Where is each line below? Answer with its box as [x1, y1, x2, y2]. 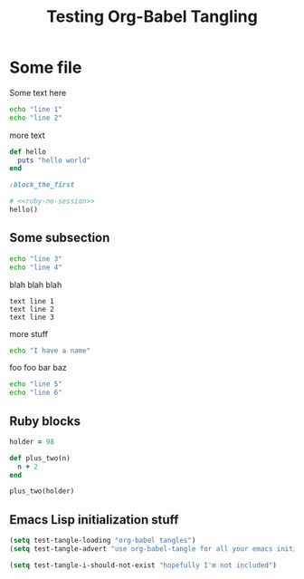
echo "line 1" [9, 104, 63, 114]
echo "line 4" [9, 263, 63, 272]
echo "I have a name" [9, 346, 91, 355]
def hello [9, 147, 47, 156]
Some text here [9, 87, 67, 98]
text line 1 [9, 296, 54, 305]
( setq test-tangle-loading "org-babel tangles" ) [9, 536, 196, 545]
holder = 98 [9, 437, 54, 446]
